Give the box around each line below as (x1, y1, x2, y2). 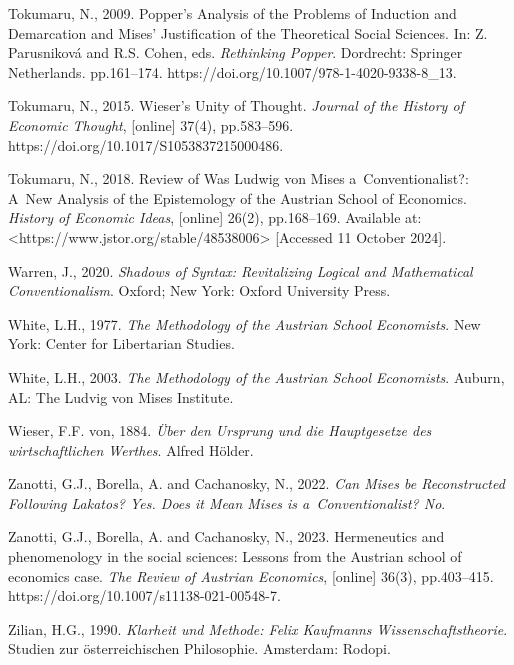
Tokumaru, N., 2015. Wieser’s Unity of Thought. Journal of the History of (8, 95, 464, 116)
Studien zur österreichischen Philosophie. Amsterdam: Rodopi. (8, 638, 391, 659)
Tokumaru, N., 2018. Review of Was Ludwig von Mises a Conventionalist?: (8, 168, 469, 189)
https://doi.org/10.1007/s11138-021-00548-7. (8, 585, 281, 606)
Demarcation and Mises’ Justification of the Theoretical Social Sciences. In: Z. (8, 22, 488, 43)
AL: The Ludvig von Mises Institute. (8, 386, 234, 407)
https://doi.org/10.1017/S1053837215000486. (8, 134, 284, 155)
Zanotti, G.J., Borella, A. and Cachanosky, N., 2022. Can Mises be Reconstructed (8, 473, 505, 494)
